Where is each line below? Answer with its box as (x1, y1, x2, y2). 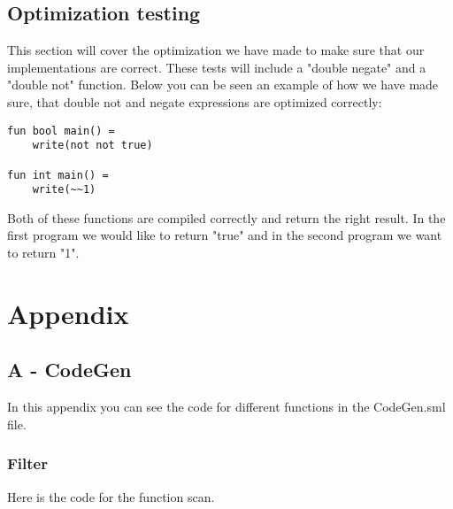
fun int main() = (7, 168, 109, 181)
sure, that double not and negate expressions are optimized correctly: (7, 92, 382, 111)
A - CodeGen (7, 356, 132, 383)
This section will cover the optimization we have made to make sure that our (7, 41, 425, 59)
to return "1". (7, 243, 80, 262)
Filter (7, 452, 48, 474)
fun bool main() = (7, 124, 115, 137)
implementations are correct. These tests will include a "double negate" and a (7, 58, 426, 76)
